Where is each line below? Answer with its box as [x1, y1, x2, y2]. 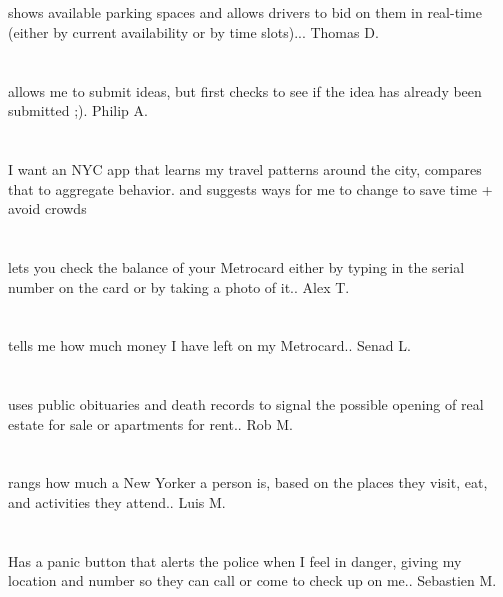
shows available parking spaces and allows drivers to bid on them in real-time [8, 2, 482, 23]
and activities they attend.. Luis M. [8, 492, 226, 513]
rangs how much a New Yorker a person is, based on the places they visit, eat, [8, 472, 488, 493]
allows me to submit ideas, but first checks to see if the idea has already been [8, 80, 482, 101]
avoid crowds [8, 198, 87, 219]
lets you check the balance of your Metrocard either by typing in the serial [8, 256, 465, 277]
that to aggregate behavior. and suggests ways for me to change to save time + [8, 178, 493, 199]
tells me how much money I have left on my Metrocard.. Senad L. [8, 335, 411, 356]
